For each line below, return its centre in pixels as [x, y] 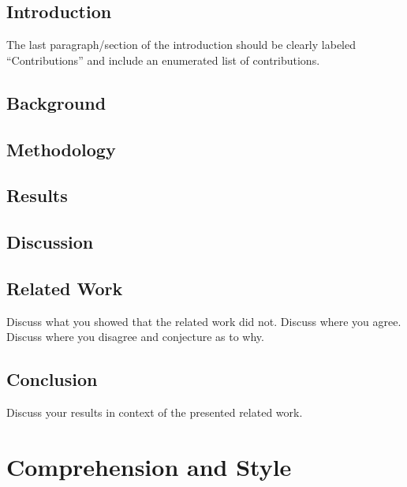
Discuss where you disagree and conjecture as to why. [135, 337]
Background [56, 102]
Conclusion [52, 379]
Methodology [61, 149]
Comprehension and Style [149, 466]
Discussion [50, 242]
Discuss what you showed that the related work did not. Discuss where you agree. [204, 321]
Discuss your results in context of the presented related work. [155, 412]
